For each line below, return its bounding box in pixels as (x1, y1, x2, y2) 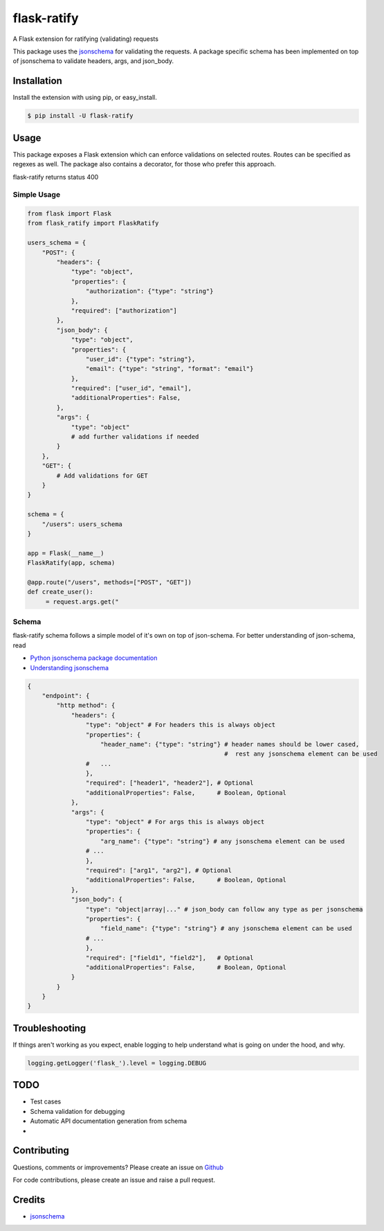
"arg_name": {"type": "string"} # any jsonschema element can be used (100, 837, 345, 845)
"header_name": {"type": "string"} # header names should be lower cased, (100, 740, 360, 748)
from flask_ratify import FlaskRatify (27, 219, 159, 227)
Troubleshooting (12, 1022, 86, 1034)
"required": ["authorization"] (71, 306, 178, 315)
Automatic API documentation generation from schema (30, 1117, 187, 1126)
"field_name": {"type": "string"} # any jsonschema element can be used (100, 925, 352, 932)
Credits (12, 1194, 46, 1205)
